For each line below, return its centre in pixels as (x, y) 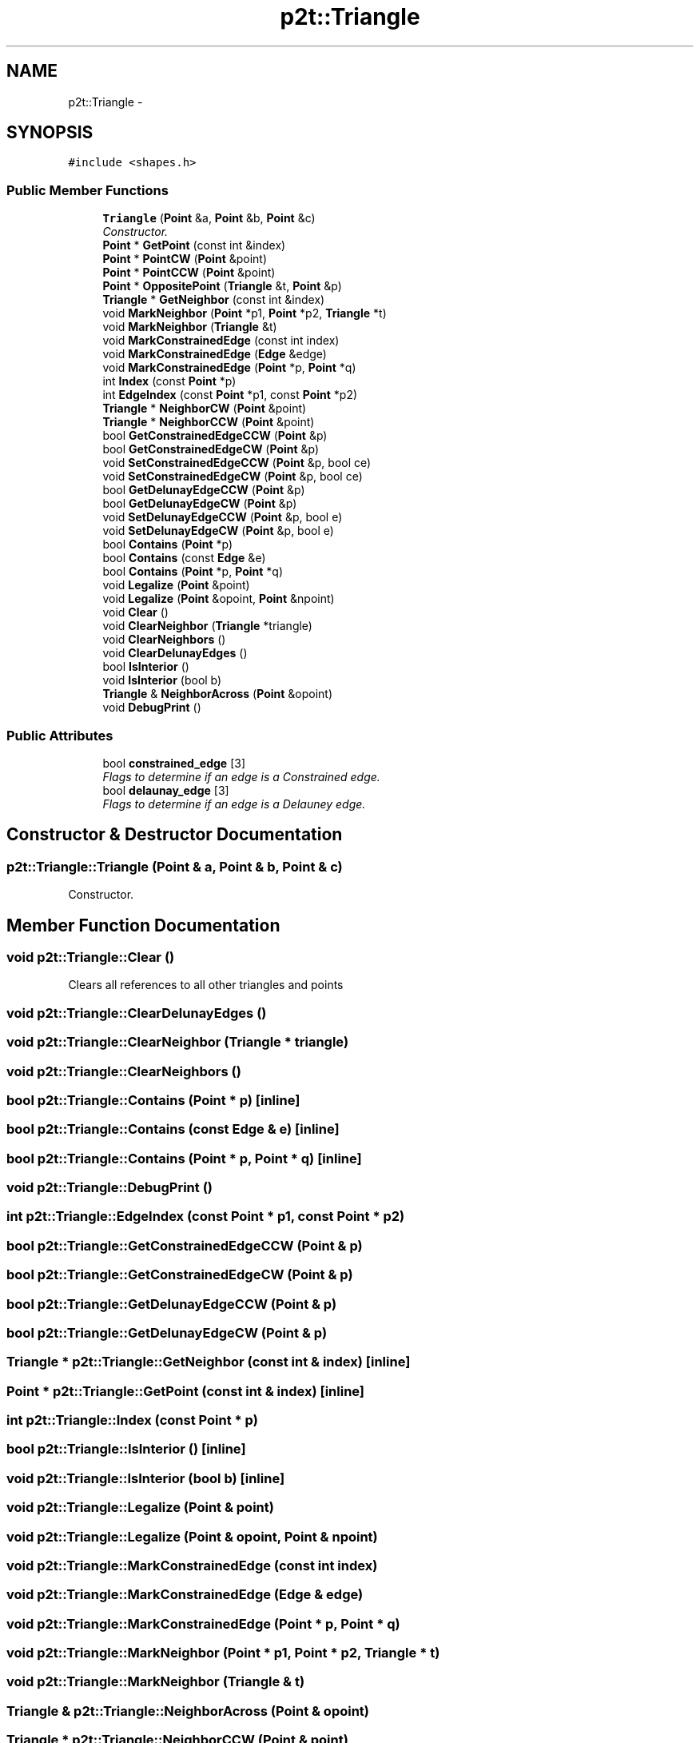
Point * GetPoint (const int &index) (194, 245)
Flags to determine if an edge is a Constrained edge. (241, 776)
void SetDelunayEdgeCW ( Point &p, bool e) (218, 531)
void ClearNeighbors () (164, 640)
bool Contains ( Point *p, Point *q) (193, 572)
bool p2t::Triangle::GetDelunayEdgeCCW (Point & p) (172, 1304)
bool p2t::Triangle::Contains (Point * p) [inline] (153, 1100)
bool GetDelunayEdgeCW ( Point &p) (200, 504)
